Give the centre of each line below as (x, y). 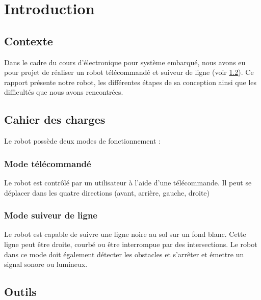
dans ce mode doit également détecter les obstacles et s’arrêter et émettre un (124, 254)
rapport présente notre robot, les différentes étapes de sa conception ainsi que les (130, 82)
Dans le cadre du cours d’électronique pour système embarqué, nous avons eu (125, 62)
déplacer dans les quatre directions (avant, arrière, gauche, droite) (107, 192)
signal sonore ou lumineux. (46, 264)
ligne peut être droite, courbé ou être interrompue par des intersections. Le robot (131, 244)
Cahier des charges (55, 119)
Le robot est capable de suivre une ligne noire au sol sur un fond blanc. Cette (125, 234)
